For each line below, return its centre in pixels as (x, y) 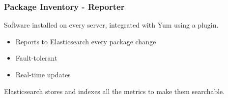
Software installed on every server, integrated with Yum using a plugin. (111, 25)
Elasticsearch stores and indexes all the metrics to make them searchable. (114, 91)
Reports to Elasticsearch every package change (86, 41)
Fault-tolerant (36, 58)
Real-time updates (43, 74)
